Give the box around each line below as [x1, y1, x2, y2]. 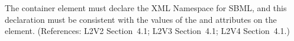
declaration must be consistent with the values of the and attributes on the [5, 13, 277, 25]
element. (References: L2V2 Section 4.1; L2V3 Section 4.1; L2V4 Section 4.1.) [5, 25, 290, 37]
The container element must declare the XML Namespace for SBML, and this [5, 2, 287, 13]
